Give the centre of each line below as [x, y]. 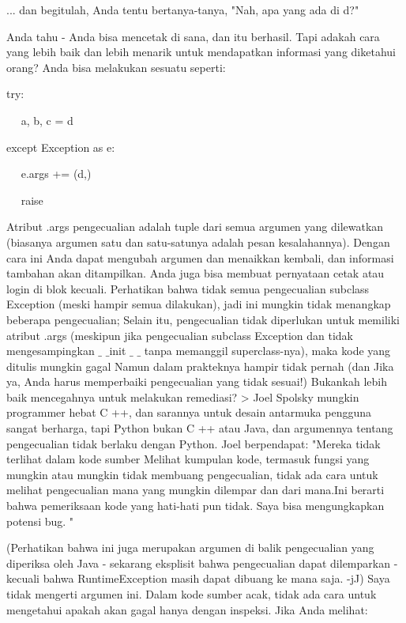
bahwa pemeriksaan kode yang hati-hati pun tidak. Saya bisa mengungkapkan [195, 506]
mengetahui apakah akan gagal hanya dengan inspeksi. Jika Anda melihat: [187, 609]
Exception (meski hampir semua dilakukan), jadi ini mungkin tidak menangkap [199, 304]
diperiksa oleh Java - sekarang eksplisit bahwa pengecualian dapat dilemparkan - [202, 563]
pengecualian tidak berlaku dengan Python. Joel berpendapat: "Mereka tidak [194, 443]
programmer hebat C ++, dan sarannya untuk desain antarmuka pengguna [189, 412]
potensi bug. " [40, 521]
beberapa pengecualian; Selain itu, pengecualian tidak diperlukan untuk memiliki [203, 319]
